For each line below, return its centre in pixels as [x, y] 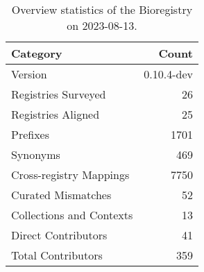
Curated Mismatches [61, 195]
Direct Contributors [59, 235]
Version [29, 74]
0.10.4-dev [168, 74]
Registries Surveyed [59, 94]
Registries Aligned [56, 114]
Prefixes [31, 134]
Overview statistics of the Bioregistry [102, 9]
